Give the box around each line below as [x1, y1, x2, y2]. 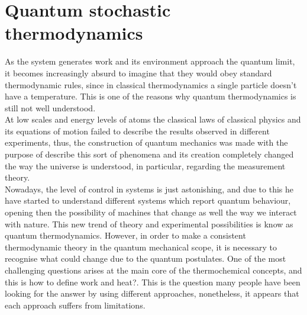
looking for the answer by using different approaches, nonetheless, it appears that [5, 287, 299, 300]
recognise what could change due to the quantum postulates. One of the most [5, 252, 286, 265]
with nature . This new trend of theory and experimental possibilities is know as [5, 217, 293, 230]
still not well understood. [5, 101, 96, 114]
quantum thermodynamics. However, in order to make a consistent [5, 229, 246, 242]
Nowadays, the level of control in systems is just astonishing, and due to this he [5, 182, 293, 195]
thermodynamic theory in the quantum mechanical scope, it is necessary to [5, 240, 277, 253]
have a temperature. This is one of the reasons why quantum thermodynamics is [5, 90, 296, 102]
